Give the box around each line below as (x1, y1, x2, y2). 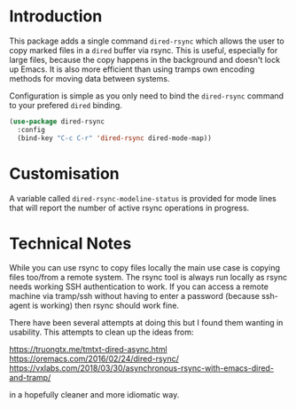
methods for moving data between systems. (9, 73, 170, 83)
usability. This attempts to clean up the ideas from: (9, 326, 194, 338)
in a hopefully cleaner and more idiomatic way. (9, 389, 180, 400)
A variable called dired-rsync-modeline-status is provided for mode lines (9, 193, 277, 203)
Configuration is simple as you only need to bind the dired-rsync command (9, 90, 284, 101)
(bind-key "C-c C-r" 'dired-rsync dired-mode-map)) (17, 133, 213, 143)
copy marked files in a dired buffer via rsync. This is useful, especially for (9, 44, 278, 55)
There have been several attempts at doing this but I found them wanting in (9, 318, 284, 328)
